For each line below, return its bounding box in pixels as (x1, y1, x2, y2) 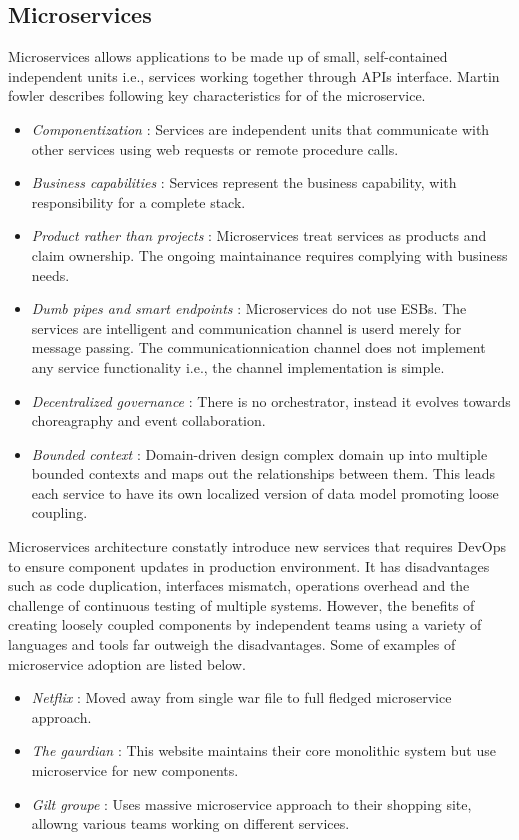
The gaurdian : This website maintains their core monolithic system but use (31, 740, 496, 761)
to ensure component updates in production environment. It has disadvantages (8, 555, 490, 576)
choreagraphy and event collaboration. (31, 410, 266, 431)
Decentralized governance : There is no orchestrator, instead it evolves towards (31, 390, 511, 411)
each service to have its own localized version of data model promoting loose (31, 482, 499, 503)
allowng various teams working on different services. (31, 813, 350, 834)
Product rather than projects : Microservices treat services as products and (31, 225, 487, 246)
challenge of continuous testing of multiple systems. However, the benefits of (8, 594, 475, 615)
